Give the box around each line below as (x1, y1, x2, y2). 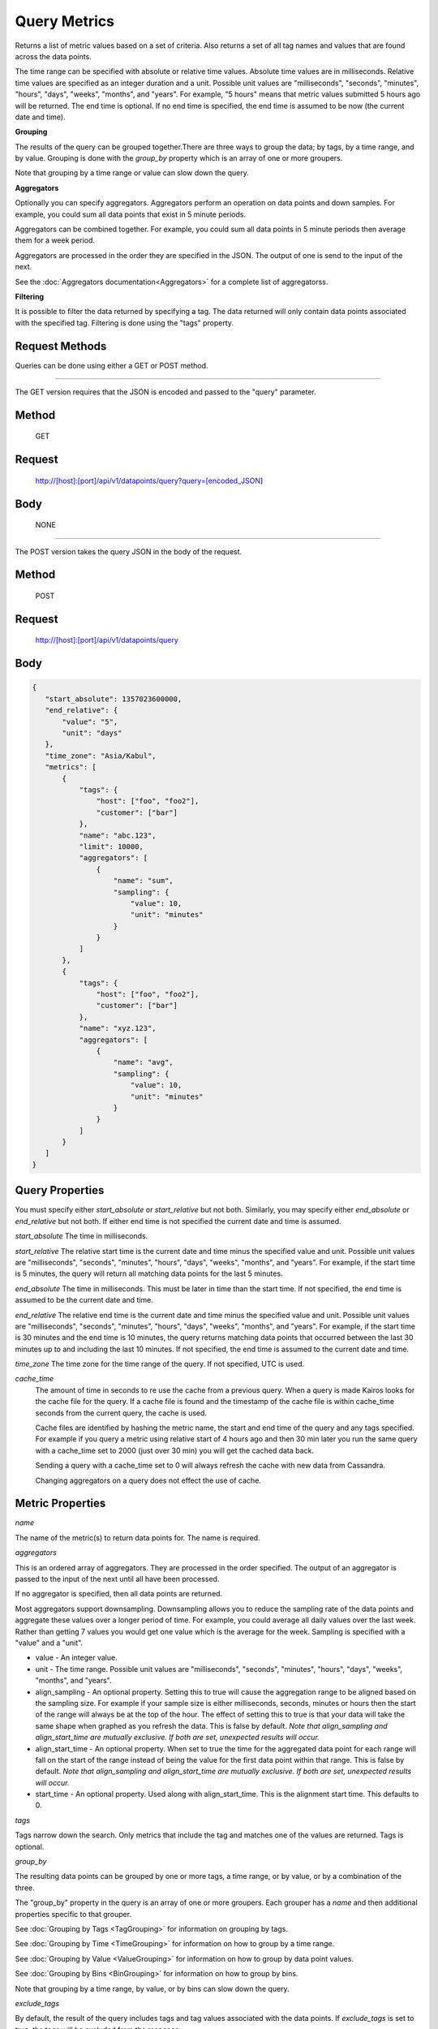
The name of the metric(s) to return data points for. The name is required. (15, 1532, 260, 1542)
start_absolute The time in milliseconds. (15, 1231, 148, 1241)
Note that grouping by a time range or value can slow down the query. (15, 168, 249, 178)
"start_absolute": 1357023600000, (45, 694, 182, 704)
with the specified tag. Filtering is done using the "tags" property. (15, 317, 234, 328)
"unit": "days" (62, 729, 122, 738)
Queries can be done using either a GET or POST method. (15, 360, 208, 370)
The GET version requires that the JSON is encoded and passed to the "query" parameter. (15, 387, 316, 397)
